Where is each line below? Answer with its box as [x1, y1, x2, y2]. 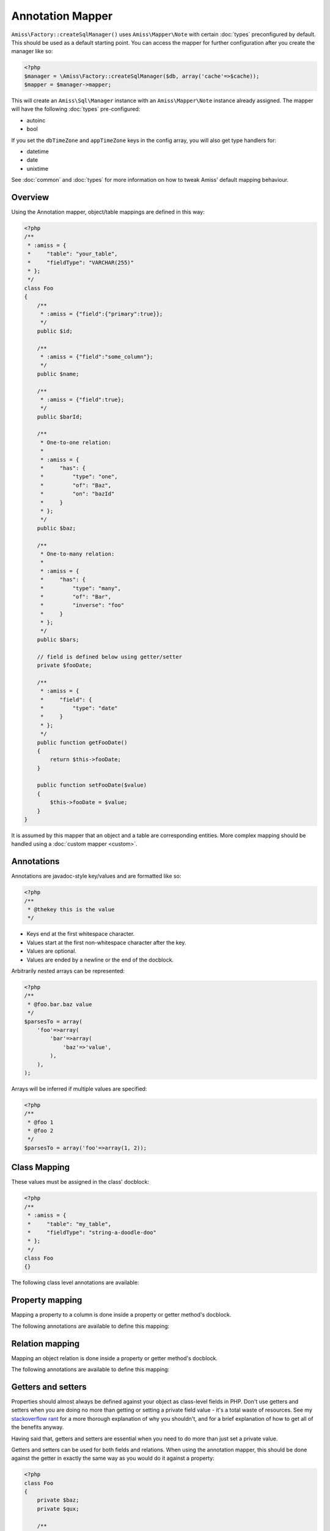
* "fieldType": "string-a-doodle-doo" [28, 1228, 157, 1236]
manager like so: [11, 48, 53, 55]
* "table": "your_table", [28, 250, 119, 257]
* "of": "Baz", [40, 481, 112, 489]
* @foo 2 [28, 1127, 54, 1134]
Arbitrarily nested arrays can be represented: [11, 968, 125, 975]
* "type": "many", [40, 585, 122, 592]
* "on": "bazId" [40, 491, 115, 497]
